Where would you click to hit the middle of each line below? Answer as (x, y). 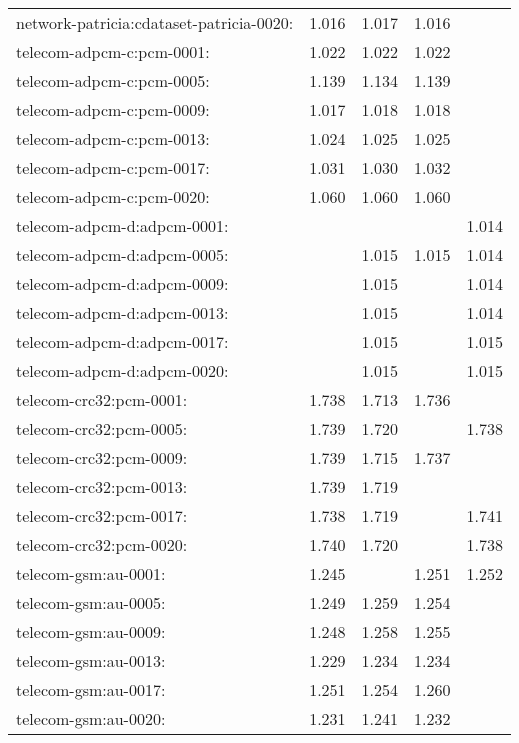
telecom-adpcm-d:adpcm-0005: (122, 254)
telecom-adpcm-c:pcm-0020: (113, 196)
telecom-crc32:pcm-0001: (102, 399)
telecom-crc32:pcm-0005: (102, 428)
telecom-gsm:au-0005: (91, 602)
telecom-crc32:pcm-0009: (102, 457)
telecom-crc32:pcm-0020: (102, 544)
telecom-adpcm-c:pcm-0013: (113, 138)
